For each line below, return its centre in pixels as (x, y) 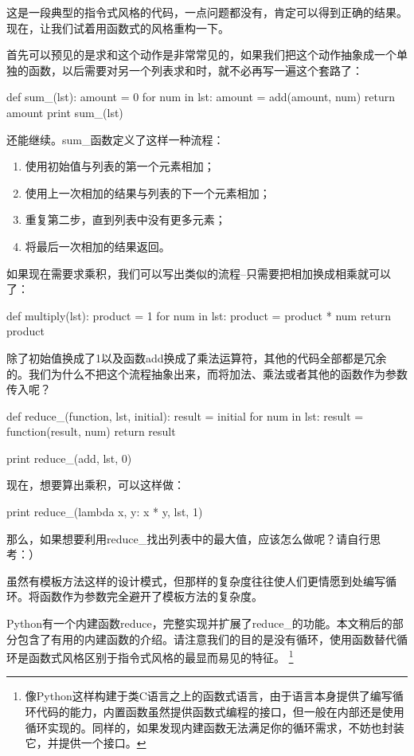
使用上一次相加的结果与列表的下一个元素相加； (148, 192)
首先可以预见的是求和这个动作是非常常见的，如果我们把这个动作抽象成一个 (201, 55)
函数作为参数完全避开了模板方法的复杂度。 (151, 596)
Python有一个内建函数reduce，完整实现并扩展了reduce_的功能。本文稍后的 (199, 623)
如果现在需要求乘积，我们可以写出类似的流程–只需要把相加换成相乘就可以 (199, 273)
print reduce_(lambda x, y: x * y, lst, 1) (105, 512)
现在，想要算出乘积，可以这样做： (96, 485)
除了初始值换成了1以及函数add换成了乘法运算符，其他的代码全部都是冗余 (197, 357)
